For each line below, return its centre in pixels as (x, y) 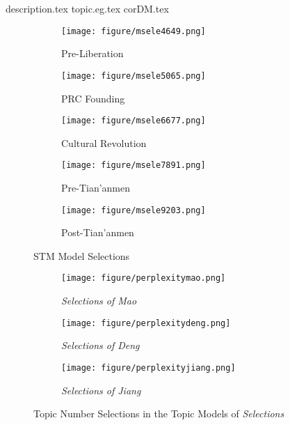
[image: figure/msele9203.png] (134, 210)
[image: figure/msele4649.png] (134, 31)
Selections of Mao (99, 301)
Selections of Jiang (101, 390)
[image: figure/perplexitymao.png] (144, 278)
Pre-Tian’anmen (96, 187)
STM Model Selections (82, 255)
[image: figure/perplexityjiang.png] (148, 368)
